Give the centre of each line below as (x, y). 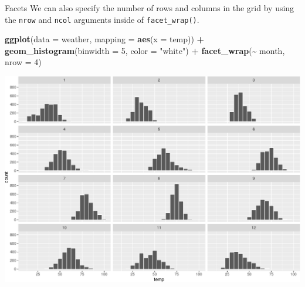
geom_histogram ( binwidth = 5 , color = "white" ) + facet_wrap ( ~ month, (145, 50)
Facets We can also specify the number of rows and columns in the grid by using (150, 8)
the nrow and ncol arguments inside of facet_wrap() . (102, 19)
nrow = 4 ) (23, 62)
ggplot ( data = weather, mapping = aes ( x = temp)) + (105, 39)
